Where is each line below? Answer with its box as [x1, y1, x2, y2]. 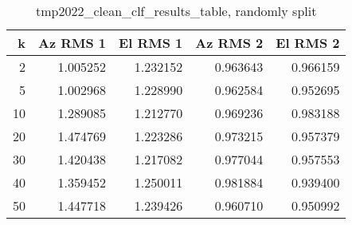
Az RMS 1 [38, 34, 107, 52]
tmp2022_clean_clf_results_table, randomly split [36, 2, 317, 20]
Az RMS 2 [195, 34, 264, 52]
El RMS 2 [276, 34, 340, 52]
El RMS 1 [119, 34, 183, 52]
